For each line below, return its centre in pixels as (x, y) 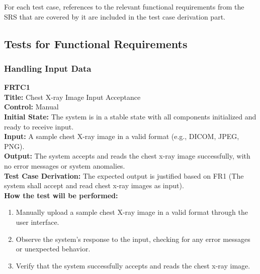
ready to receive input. (39, 126)
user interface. (37, 222)
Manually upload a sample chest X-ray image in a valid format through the (132, 212)
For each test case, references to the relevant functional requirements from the (124, 7)
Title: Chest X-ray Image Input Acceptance (72, 97)
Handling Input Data (48, 68)
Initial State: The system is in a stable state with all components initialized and (130, 116)
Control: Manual (31, 107)
